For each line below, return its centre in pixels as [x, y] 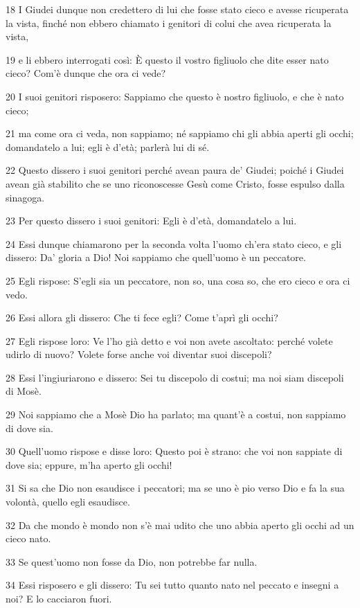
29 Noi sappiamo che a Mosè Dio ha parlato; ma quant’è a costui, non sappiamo [176, 414]
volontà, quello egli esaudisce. [68, 502]
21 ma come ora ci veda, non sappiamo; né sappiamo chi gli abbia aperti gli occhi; [180, 133]
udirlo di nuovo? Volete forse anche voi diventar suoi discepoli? [139, 354]
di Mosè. [24, 391]
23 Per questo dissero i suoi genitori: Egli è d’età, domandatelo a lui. [151, 221]
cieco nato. [28, 538]
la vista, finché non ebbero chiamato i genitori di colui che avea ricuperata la [169, 23]
